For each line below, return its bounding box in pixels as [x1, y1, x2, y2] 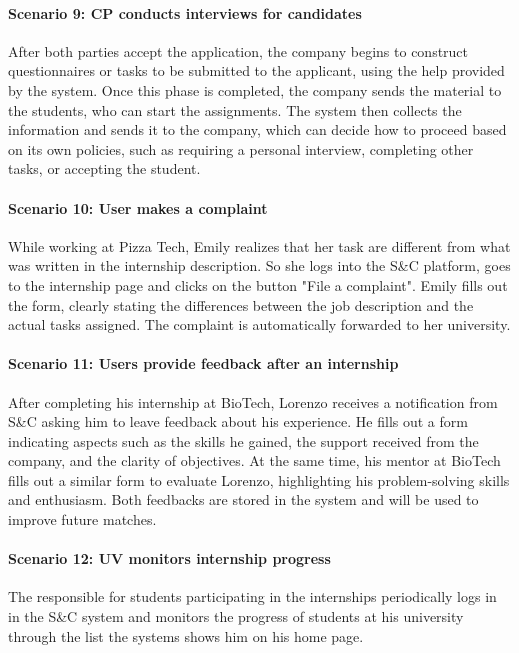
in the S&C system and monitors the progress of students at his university [8, 606, 464, 627]
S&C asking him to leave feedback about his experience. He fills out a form [8, 411, 468, 432]
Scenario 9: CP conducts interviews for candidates [8, 2, 362, 23]
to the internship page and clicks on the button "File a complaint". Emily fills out [8, 274, 508, 295]
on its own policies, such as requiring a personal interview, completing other [8, 138, 474, 159]
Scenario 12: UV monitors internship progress [8, 548, 331, 569]
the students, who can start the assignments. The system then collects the [8, 99, 462, 120]
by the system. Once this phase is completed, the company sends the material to [8, 79, 502, 100]
